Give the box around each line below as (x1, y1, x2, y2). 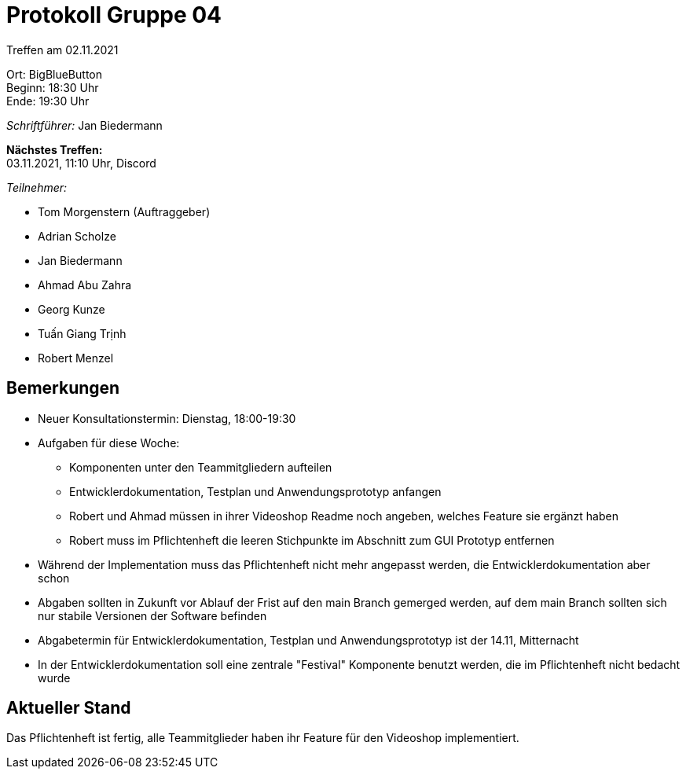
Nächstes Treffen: (6, 142, 103, 156)
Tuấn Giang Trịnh (38, 326, 127, 340)
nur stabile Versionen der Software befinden (38, 608, 267, 623)
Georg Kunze (38, 302, 105, 316)
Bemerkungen (6, 378, 120, 399)
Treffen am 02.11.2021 (6, 42, 119, 57)
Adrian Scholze (38, 229, 116, 243)
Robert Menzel (38, 351, 114, 365)
